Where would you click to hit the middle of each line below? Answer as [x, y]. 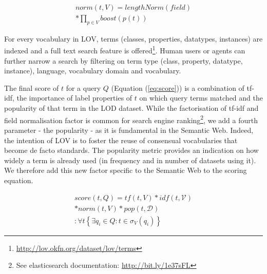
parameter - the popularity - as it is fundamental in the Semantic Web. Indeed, [129, 130]
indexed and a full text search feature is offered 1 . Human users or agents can [125, 50]
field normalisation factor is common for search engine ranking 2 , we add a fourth [131, 119]
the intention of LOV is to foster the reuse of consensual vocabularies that [121, 140]
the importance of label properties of [74, 98]
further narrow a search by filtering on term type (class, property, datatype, [123, 60]
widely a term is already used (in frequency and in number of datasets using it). [130, 160]
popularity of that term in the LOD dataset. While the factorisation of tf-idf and [131, 108]
